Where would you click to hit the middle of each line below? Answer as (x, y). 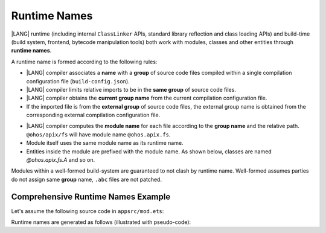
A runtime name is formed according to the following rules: (84, 62)
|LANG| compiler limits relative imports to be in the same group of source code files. (131, 89)
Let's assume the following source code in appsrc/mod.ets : (88, 211)
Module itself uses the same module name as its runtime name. (105, 143)
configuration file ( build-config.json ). (78, 81)
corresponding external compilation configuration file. (93, 115)
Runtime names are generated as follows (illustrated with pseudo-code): (101, 222)
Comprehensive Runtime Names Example (91, 196)
